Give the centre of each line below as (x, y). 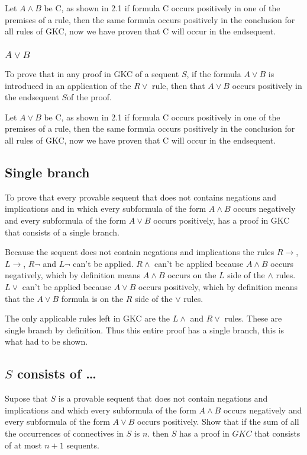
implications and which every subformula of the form (101, 410)
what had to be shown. (46, 341)
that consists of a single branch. (62, 232)
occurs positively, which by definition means (218, 287)
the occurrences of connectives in (64, 433)
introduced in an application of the (68, 85)
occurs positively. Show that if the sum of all (218, 421)
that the (20, 298)
